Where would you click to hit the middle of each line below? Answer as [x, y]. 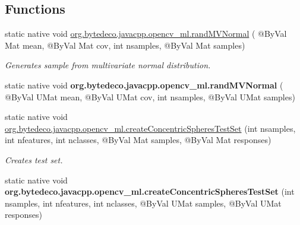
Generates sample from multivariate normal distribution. [108, 65]
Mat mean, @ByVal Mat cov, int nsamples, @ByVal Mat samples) [125, 45]
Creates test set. [34, 159]
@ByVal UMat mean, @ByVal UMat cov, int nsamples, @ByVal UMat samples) [150, 96]
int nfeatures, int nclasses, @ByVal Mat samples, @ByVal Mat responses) [138, 140]
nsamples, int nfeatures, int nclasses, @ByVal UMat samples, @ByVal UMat [143, 203]
